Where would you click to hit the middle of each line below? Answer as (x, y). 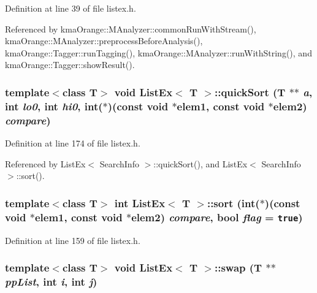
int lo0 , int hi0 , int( (54, 106)
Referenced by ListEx (45, 163)
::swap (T (238, 268)
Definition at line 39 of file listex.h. (71, 8)
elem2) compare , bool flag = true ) (217, 217)
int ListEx (140, 203)
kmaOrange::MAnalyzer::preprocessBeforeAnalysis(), (104, 41)
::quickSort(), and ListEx (201, 163)
